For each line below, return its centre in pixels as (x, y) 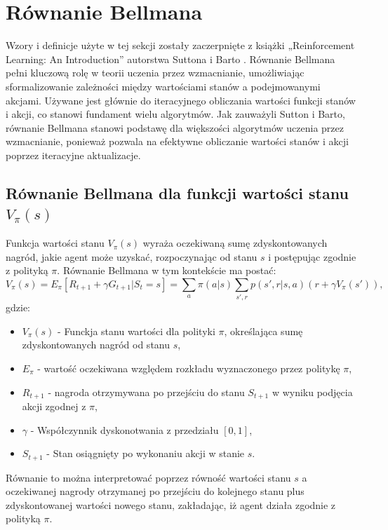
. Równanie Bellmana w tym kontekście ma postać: (167, 270)
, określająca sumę (263, 331)
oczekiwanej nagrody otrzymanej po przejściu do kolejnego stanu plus (155, 491)
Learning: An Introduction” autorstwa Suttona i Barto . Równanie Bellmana (170, 59)
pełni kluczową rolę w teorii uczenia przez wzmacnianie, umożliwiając (155, 73)
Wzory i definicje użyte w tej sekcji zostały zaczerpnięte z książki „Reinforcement (180, 45)
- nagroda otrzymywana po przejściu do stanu (146, 392)
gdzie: (18, 307)
